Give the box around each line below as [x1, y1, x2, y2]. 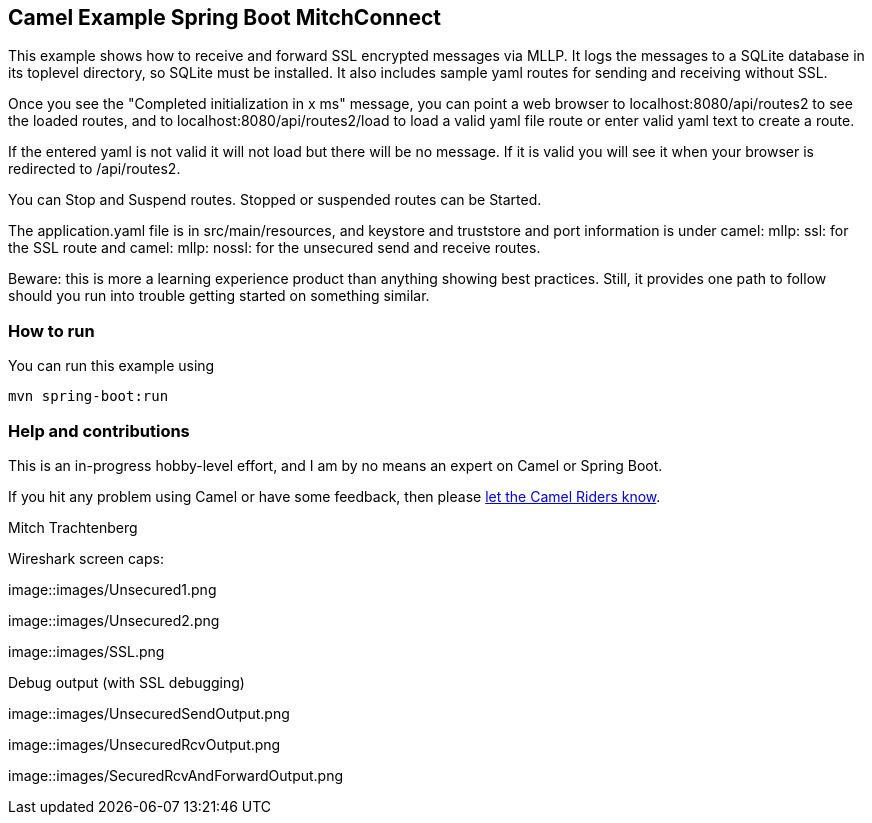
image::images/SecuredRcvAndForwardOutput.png [8, 766, 344, 784]
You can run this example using [8, 357, 215, 375]
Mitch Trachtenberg [8, 518, 138, 536]
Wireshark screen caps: [8, 549, 164, 567]
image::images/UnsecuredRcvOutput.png [8, 735, 281, 753]
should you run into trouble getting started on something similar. [8, 287, 430, 305]
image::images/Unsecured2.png [8, 611, 220, 629]
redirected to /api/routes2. [8, 160, 181, 178]
